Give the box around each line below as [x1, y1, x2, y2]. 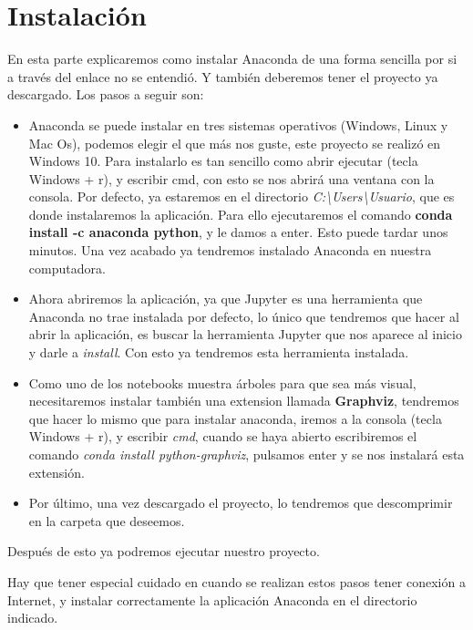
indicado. [7, 608, 58, 627]
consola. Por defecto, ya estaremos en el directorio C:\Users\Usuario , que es [28, 187, 455, 206]
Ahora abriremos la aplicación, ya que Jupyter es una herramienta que [28, 289, 423, 308]
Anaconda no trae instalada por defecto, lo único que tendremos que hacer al [28, 306, 459, 325]
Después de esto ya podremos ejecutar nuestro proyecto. [7, 542, 320, 561]
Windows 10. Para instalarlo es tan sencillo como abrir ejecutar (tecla [28, 151, 418, 170]
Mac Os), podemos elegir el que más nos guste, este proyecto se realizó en [28, 133, 441, 152]
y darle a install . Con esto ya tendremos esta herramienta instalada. [28, 343, 409, 362]
